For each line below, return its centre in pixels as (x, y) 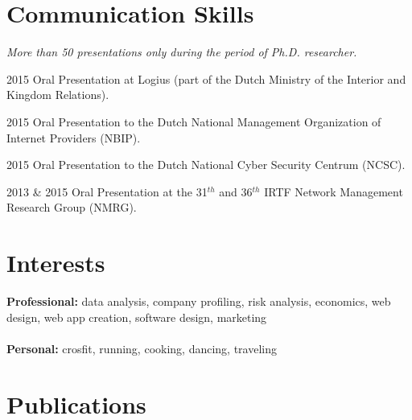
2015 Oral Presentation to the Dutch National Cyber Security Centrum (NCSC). (206, 165)
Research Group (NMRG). (72, 207)
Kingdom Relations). (58, 95)
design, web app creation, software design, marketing (137, 317)
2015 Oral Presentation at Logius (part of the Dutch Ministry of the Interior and (206, 78)
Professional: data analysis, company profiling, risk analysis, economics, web (199, 301)
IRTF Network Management (334, 191)
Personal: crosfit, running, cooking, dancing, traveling (142, 348)
